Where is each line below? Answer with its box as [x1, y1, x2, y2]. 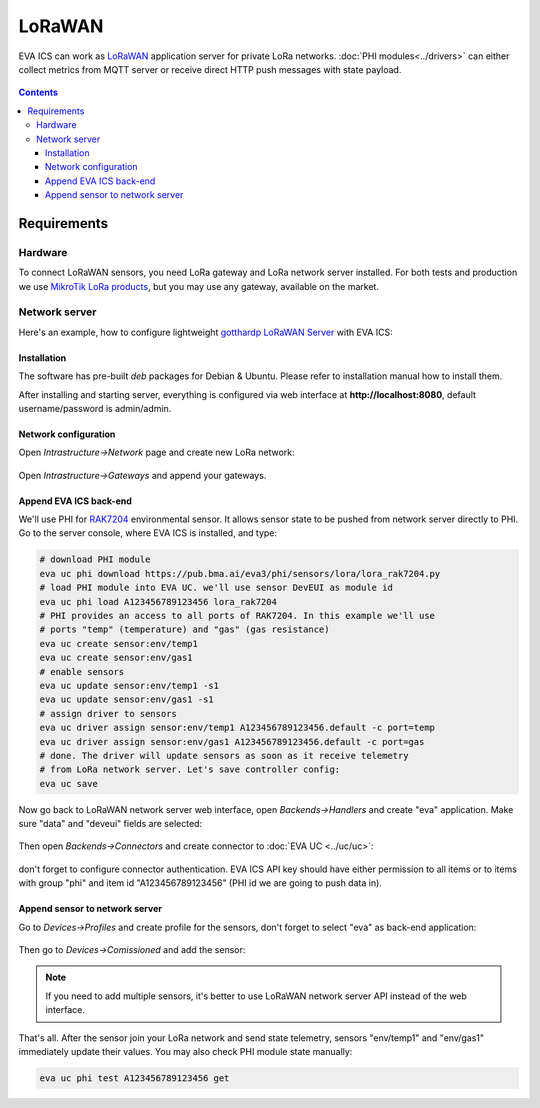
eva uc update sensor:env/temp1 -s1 [39, 680, 220, 691]
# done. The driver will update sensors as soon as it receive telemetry [39, 750, 409, 761]
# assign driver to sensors [39, 708, 177, 719]
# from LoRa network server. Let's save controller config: [39, 764, 341, 775]
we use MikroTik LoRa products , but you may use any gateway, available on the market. [18, 280, 380, 292]
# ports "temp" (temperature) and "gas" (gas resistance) [39, 624, 330, 635]
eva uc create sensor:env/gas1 [39, 652, 194, 664]
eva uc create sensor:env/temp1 [39, 638, 199, 649]
